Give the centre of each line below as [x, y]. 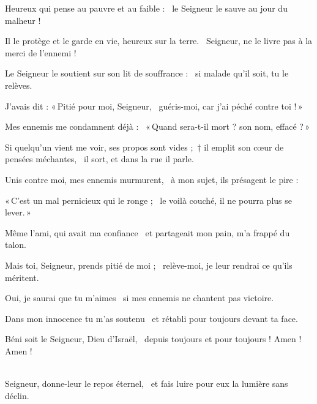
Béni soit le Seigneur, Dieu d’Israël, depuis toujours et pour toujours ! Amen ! [153, 339]
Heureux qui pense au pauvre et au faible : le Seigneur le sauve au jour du [146, 8]
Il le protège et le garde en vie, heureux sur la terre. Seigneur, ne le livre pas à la [159, 41]
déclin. [17, 395]
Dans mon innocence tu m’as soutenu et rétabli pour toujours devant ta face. [151, 318]
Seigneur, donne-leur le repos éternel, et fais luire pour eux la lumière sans [147, 383]
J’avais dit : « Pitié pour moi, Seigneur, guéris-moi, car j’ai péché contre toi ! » [154, 106]
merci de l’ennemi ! [41, 52]
